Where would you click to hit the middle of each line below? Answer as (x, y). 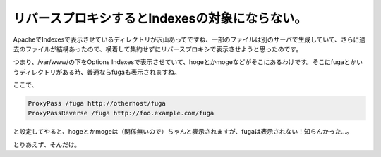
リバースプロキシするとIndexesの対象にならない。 (160, 18)
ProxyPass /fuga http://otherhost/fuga (97, 103)
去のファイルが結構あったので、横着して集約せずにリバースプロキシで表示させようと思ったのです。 (158, 49)
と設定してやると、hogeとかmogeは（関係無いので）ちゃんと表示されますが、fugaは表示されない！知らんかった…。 (183, 132)
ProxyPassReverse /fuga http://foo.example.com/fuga (121, 113)
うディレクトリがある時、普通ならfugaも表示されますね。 (97, 72)
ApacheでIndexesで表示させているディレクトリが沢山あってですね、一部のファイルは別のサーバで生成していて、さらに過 (189, 39)
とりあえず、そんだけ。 (47, 144)
